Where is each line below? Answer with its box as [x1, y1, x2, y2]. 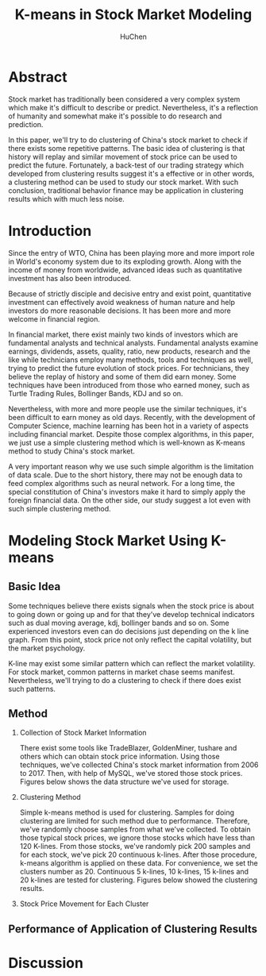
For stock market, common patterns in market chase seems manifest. [8, 667, 236, 677]
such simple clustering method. [8, 503, 111, 513]
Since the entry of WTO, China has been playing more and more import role [8, 248, 256, 257]
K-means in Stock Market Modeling [14, 6, 253, 24]
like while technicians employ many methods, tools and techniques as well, [8, 355, 254, 365]
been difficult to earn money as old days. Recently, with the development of [8, 412, 256, 422]
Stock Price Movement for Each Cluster [19, 899, 149, 908]
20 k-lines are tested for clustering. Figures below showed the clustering [19, 875, 258, 885]
